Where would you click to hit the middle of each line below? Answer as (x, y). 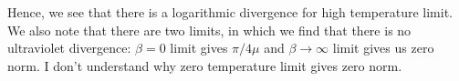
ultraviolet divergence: (69, 48)
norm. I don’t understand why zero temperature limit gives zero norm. (205, 65)
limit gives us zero (383, 48)
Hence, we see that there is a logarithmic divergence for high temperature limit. (230, 12)
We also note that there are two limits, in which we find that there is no (209, 30)
